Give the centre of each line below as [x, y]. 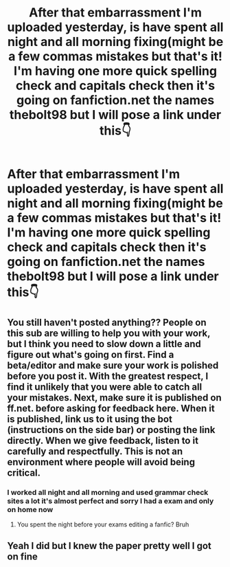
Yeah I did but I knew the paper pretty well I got [109, 546]
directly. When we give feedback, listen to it [103, 440]
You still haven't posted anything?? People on [107, 322]
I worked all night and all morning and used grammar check [108, 492]
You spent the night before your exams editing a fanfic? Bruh [103, 524]
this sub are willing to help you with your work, [109, 333]
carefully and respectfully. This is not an [95, 451]
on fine [22, 557]
